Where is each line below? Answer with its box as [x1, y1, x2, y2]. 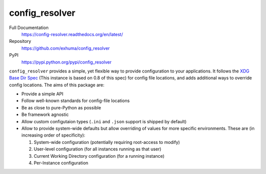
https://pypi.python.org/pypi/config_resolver [21, 59, 112, 65]
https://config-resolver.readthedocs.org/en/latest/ [21, 31, 123, 37]
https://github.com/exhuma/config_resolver [21, 45, 110, 51]
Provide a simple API [21, 91, 64, 97]
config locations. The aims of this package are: [9, 82, 104, 88]
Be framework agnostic [21, 111, 69, 118]
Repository [9, 38, 32, 44]
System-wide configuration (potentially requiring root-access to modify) [33, 139, 180, 145]
